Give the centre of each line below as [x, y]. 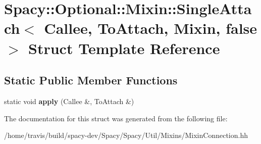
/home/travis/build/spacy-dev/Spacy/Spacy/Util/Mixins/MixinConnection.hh [126, 135]
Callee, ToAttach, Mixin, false [151, 28]
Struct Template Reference [124, 48]
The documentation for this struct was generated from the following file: [116, 118]
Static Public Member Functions [91, 80]
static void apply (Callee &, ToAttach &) [69, 101]
